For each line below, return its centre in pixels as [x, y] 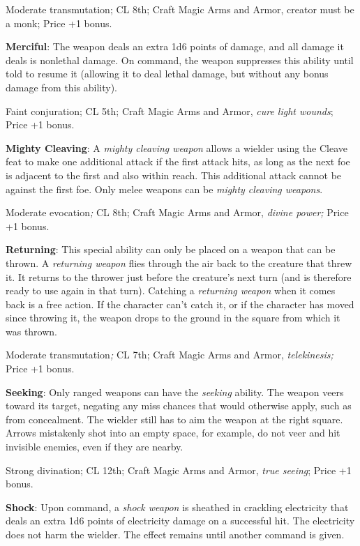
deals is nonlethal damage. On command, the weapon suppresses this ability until [180, 60]
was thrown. [32, 331]
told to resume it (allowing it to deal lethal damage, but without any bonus [167, 74]
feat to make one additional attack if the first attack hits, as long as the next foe [178, 161]
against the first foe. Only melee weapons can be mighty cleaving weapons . [164, 189]
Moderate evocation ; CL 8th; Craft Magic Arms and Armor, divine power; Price [177, 212]
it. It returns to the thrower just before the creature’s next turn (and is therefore [179, 276]
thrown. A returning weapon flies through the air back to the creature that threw [179, 263]
